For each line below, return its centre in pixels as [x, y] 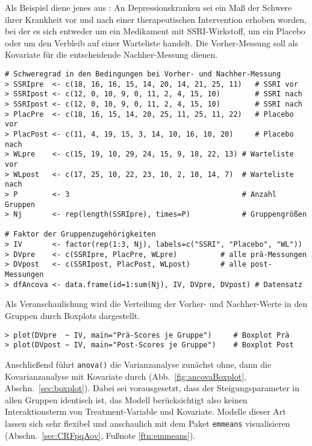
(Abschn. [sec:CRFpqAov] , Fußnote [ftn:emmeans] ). [100, 435]
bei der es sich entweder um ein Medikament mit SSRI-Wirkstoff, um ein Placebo [155, 31]
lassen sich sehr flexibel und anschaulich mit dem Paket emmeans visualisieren [148, 423]
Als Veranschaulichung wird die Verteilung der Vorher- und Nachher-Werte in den [156, 304]
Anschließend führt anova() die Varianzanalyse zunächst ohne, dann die [138, 364]
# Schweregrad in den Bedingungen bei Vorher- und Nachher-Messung [143, 74]
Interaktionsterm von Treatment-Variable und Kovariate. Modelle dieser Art [145, 411]
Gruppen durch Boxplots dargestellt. [73, 315]
